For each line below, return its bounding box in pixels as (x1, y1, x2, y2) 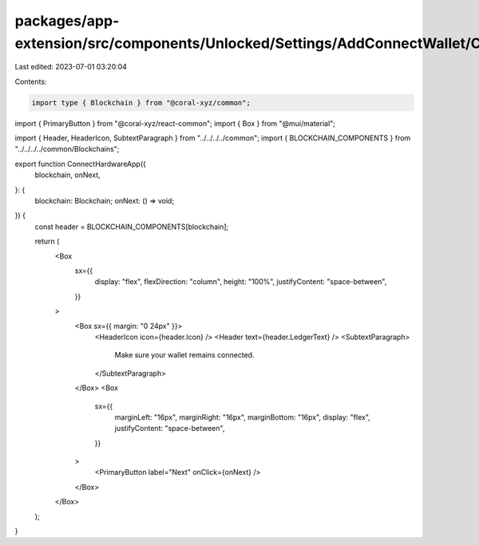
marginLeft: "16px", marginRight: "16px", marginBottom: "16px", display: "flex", (114, 412, 370, 422)
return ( (34, 236, 60, 247)
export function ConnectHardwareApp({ (14, 159, 147, 168)
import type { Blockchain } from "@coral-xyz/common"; (31, 98, 251, 107)
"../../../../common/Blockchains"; (14, 144, 120, 154)
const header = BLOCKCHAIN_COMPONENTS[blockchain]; (34, 222, 229, 231)
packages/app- (14, 12, 120, 30)
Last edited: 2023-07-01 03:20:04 (14, 62, 128, 72)
